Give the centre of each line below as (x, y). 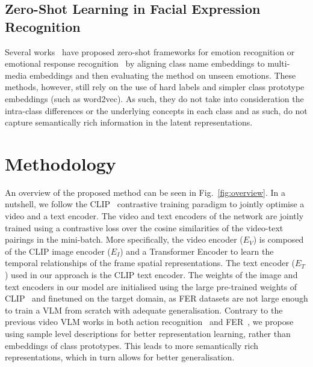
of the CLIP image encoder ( (58, 251)
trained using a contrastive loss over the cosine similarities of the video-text (144, 227)
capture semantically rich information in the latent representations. (129, 122)
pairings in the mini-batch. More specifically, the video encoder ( (124, 239)
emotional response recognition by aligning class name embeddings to (135, 63)
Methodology (60, 163)
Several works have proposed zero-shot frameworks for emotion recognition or (150, 51)
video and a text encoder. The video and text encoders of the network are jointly (154, 216)
